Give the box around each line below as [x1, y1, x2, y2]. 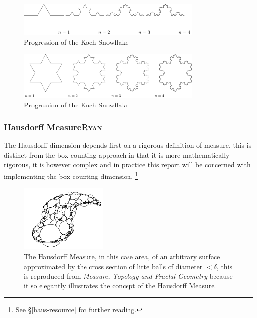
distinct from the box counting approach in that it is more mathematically [4, 149, 230, 160]
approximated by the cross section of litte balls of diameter [24, 261, 203, 271]
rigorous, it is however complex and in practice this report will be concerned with [4, 159, 251, 170]
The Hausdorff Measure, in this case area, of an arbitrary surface [24, 251, 220, 261]
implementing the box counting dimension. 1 [4, 169, 138, 181]
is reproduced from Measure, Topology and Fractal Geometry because [24, 271, 233, 281]
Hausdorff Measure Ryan [4, 120, 102, 133]
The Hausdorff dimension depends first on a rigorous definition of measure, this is [4, 140, 252, 150]
